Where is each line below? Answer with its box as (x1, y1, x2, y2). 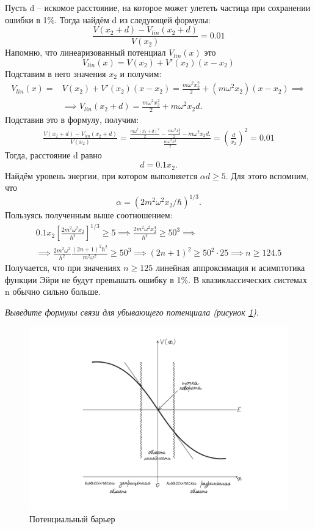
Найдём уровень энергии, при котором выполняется (5, 169, 198, 182)
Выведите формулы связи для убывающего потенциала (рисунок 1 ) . (5, 305, 259, 318)
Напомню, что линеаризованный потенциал (5, 46, 166, 59)
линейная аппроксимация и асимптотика (155, 261, 305, 274)
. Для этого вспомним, (225, 169, 309, 182)
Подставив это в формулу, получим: (5, 113, 139, 126)
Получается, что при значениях (5, 261, 121, 274)
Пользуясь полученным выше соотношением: (5, 209, 173, 221)
